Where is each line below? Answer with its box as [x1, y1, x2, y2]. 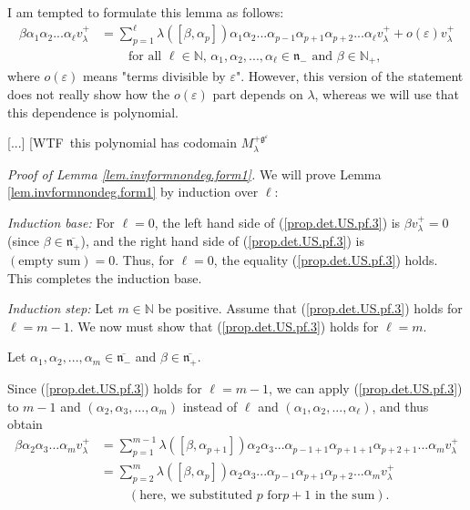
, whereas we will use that [314, 85, 459, 103]
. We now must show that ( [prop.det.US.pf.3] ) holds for [69, 316, 379, 335]
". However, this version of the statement [235, 66, 464, 86]
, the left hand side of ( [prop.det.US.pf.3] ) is [154, 212, 401, 231]
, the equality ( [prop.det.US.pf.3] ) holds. [213, 250, 438, 270]
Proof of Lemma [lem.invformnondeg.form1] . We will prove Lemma [7, 164, 382, 183]
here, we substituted [139, 489, 252, 503]
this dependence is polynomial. [7, 102, 179, 121]
